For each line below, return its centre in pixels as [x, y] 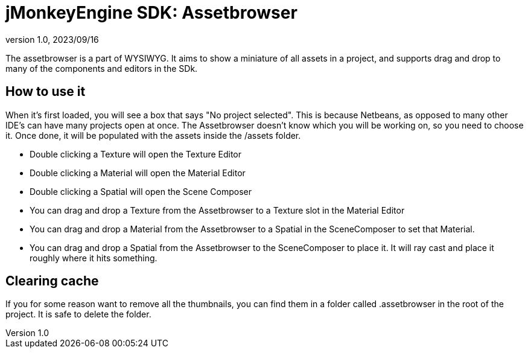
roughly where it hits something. [94, 258]
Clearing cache [52, 281]
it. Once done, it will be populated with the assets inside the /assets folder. [153, 135]
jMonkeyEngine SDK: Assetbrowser [151, 13]
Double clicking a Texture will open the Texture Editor [136, 154]
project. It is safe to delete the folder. [78, 314]
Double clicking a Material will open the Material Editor [138, 173]
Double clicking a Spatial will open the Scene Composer [141, 191]
